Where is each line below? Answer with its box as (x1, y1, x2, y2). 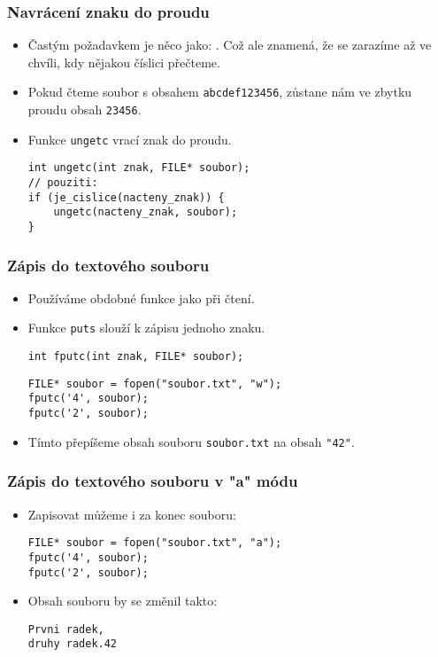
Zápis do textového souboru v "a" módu (7, 470, 298, 492)
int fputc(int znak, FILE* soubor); (27, 350, 244, 364)
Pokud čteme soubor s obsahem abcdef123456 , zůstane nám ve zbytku (27, 82, 412, 101)
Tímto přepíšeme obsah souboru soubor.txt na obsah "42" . (27, 432, 355, 450)
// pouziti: (27, 176, 98, 190)
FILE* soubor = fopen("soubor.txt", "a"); (27, 536, 282, 550)
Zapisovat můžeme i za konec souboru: (27, 504, 236, 523)
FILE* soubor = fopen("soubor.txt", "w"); (27, 377, 282, 390)
